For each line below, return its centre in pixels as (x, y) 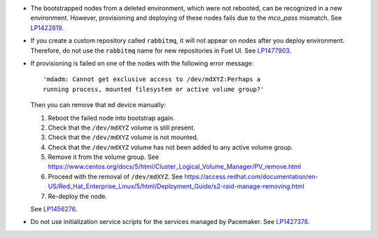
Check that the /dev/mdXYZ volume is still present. (121, 127)
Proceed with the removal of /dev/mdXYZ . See (115, 176)
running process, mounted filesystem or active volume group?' (154, 89)
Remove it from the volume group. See (103, 157)
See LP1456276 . (54, 209)
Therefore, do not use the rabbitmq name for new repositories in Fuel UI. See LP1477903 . (161, 50)
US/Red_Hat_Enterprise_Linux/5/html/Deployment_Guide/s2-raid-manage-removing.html (176, 186)
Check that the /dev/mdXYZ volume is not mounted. (123, 137)
